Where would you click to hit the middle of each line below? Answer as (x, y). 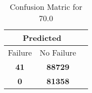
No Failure (58, 52)
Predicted (42, 38)
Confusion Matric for (46, 7)
